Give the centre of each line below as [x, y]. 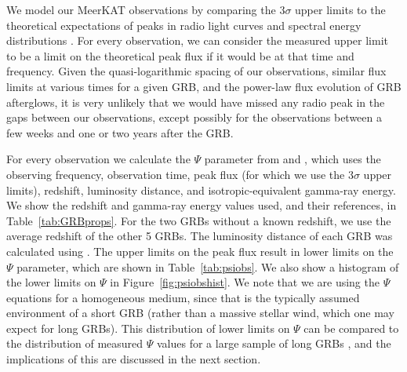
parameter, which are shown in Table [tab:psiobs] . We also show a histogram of [208, 266]
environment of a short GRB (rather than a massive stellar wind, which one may [200, 313]
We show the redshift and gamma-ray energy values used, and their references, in [202, 205]
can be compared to [351, 328]
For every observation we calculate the [98, 159]
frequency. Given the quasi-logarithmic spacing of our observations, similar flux [196, 71]
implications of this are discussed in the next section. [134, 359]
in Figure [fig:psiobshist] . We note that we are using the [245, 282]
